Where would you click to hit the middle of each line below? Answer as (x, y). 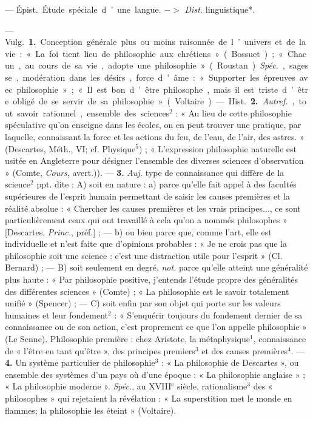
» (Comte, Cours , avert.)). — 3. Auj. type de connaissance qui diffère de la (145, 172)
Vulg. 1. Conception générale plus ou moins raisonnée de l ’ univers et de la (156, 42)
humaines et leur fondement (57, 315)
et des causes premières (245, 350)
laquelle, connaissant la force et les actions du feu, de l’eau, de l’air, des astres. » (155, 136)
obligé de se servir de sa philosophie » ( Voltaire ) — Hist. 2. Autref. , (154, 101)
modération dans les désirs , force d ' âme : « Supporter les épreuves (159, 77)
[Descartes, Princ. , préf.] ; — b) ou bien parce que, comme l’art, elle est (138, 231)
